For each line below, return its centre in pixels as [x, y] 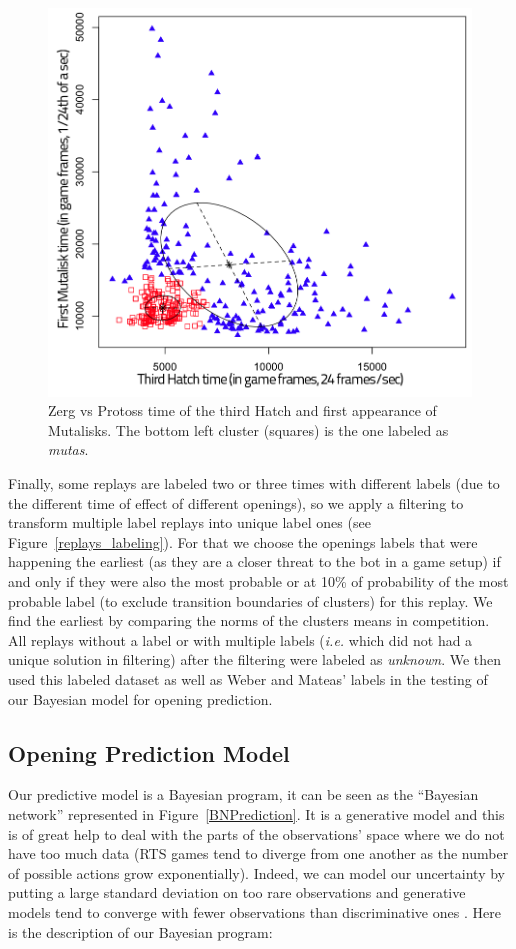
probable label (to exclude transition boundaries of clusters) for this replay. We [250, 600]
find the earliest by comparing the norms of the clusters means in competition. [249, 620]
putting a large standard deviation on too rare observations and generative [237, 892]
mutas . [68, 449]
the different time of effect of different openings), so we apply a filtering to [236, 502]
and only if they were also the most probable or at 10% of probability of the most [258, 581]
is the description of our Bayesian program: [140, 931]
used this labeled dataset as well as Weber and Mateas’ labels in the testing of [248, 679]
